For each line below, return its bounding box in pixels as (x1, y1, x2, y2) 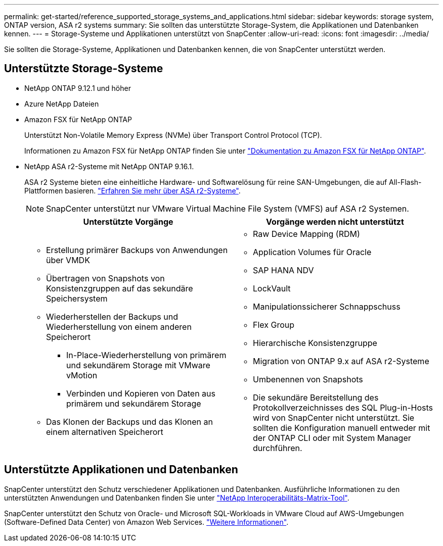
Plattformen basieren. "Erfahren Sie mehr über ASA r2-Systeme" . (24, 186, 241, 195)
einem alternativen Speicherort (46, 426, 163, 437)
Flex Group (253, 319, 295, 330)
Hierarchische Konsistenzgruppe (253, 337, 377, 348)
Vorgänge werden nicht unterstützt (266, 216, 404, 227)
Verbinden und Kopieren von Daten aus (66, 388, 215, 399)
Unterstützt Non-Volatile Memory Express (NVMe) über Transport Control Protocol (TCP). (24, 130, 322, 139)
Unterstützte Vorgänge (83, 216, 173, 227)
